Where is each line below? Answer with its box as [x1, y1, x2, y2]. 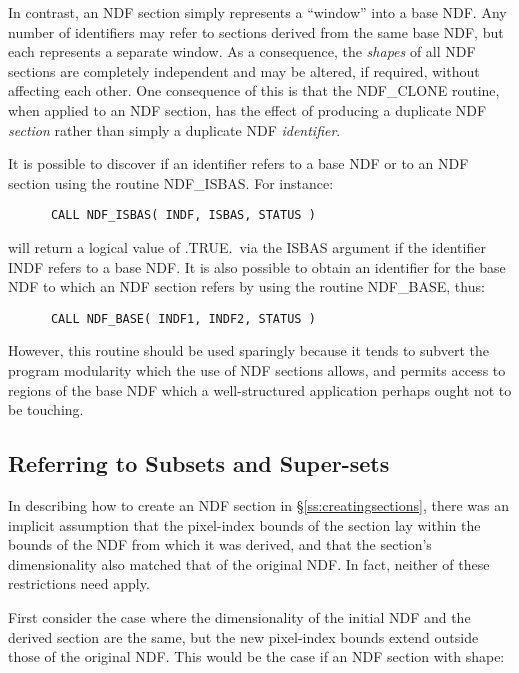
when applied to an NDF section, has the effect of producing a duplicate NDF [8, 99, 487, 120]
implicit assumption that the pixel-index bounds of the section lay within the [8, 514, 481, 535]
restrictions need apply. [8, 573, 150, 594]
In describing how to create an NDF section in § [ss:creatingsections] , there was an [8, 495, 509, 516]
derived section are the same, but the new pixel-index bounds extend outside [8, 626, 479, 647]
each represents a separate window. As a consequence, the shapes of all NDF [8, 41, 476, 62]
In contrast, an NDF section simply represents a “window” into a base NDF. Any [8, 2, 507, 22]
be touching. [8, 399, 84, 420]
